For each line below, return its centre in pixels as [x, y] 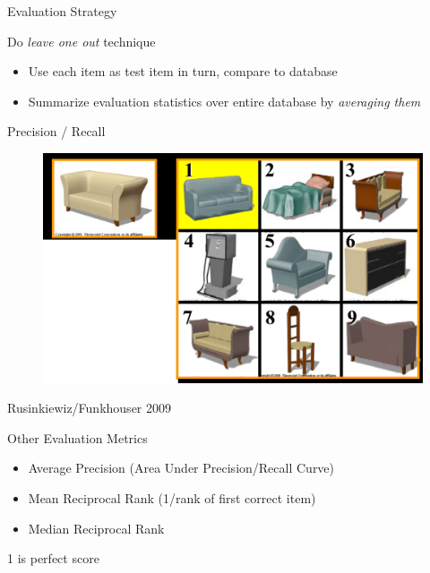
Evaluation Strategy [62, 11]
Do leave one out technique [82, 41]
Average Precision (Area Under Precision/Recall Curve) [181, 468]
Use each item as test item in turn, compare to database [183, 71]
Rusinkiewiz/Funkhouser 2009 [89, 408]
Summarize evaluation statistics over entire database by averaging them [224, 101]
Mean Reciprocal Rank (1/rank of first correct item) [172, 498]
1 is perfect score [53, 558]
